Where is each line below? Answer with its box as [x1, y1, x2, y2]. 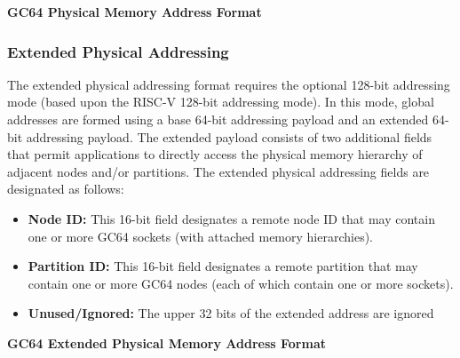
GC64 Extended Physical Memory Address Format [7, 333, 326, 352]
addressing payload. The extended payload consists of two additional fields [26, 127, 432, 146]
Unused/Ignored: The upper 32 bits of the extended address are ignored [28, 304, 434, 322]
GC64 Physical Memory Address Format [7, 3, 262, 20]
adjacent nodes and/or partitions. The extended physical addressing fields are [7, 162, 430, 180]
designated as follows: [7, 179, 124, 198]
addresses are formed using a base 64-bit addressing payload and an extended [7, 110, 429, 128]
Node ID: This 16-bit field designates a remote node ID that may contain [28, 209, 435, 227]
